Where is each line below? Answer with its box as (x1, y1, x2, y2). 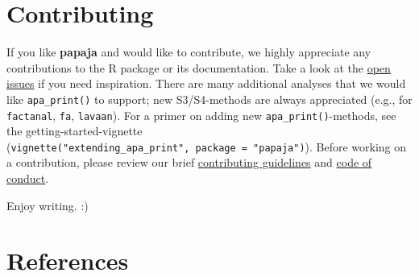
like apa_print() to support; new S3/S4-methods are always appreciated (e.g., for (6, 90, 413, 107)
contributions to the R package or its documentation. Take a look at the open (6, 59, 391, 76)
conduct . (6, 170, 49, 187)
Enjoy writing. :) (6, 196, 89, 213)
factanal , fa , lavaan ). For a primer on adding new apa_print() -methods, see (6, 106, 396, 123)
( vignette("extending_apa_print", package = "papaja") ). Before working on (6, 138, 407, 155)
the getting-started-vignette (6, 122, 143, 139)
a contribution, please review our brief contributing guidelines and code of (6, 154, 372, 171)
